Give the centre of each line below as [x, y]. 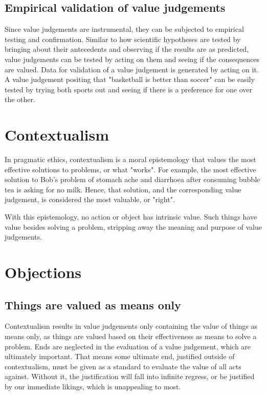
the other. [20, 99]
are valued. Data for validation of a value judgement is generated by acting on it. [132, 69]
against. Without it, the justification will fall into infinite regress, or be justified [130, 376]
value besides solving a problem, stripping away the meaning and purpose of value [133, 226]
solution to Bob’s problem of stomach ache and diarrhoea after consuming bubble [132, 179]
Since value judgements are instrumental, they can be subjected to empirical [124, 29]
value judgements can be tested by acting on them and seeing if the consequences [132, 59]
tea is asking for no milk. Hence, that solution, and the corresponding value [123, 189]
